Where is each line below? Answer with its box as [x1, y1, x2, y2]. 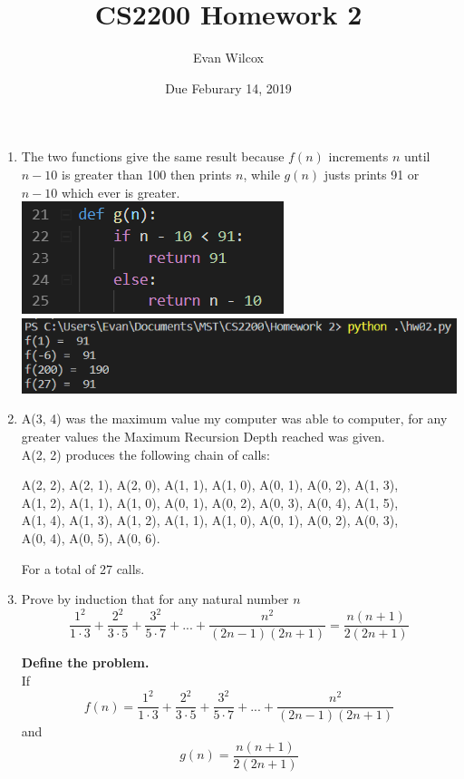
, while [243, 164, 280, 183]
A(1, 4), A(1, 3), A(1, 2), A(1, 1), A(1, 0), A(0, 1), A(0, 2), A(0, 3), [21, 511, 399, 530]
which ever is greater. [61, 182, 180, 201]
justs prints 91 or [324, 164, 420, 183]
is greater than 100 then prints [61, 164, 232, 183]
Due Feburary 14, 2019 [165, 78, 292, 97]
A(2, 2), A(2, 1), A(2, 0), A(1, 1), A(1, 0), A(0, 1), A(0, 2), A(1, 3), [21, 475, 399, 494]
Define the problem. [21, 653, 150, 672]
